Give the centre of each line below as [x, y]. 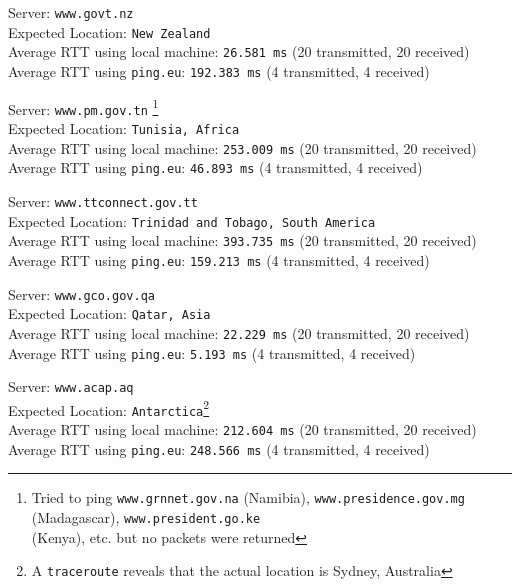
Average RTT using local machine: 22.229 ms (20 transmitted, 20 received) [239, 332]
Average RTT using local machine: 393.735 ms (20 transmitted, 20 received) [242, 240]
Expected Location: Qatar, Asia [109, 313]
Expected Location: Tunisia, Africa [124, 127]
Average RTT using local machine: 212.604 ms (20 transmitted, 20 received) [242, 429]
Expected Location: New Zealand [109, 31]
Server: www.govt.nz [71, 12]
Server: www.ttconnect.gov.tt [103, 200]
